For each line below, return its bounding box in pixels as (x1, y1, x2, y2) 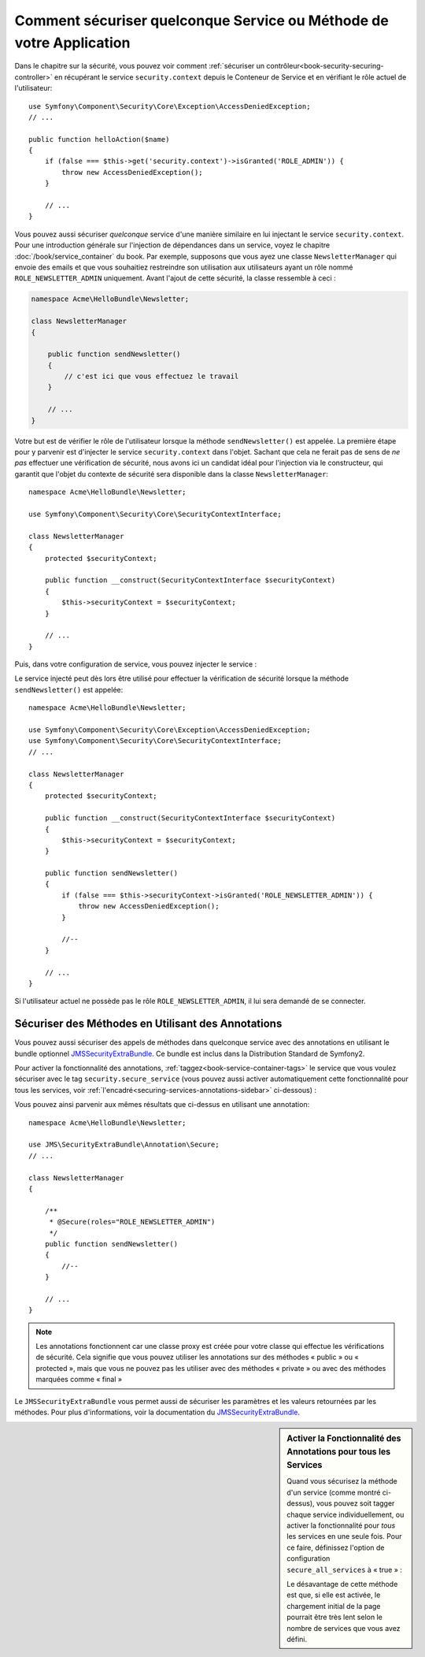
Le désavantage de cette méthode (286, 1579, 398, 1588)
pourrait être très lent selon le (286, 1612, 383, 1622)
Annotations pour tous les (286, 1447, 391, 1458)
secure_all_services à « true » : (286, 1565, 403, 1574)
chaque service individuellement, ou (286, 1510, 405, 1519)
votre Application (14, 34, 131, 51)
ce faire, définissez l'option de (286, 1543, 385, 1552)
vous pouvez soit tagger (316, 1499, 395, 1508)
